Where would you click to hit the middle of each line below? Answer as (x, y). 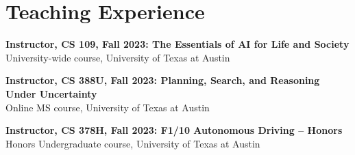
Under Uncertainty (51, 93)
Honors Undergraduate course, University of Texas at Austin (133, 143)
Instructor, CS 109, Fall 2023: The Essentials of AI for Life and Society (177, 44)
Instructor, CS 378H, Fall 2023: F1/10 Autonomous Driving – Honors (174, 130)
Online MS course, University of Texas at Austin (108, 107)
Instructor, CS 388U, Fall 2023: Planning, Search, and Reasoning (163, 80)
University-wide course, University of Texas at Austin (118, 57)
